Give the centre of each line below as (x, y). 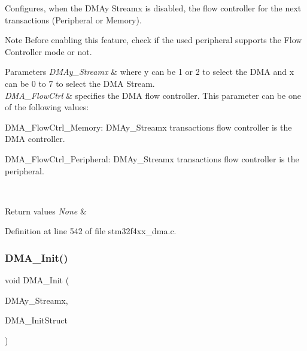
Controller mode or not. (48, 51)
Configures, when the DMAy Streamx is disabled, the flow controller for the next (153, 8)
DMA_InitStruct (36, 320)
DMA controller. (35, 139)
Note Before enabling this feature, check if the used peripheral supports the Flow (153, 40)
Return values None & (46, 211)
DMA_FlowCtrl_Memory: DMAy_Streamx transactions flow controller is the (148, 127)
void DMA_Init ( (37, 280)
